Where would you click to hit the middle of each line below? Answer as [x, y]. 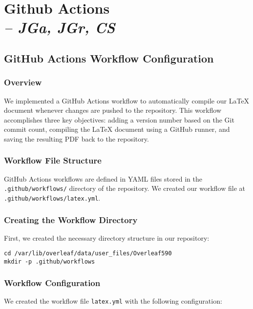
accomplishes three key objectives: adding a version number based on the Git [119, 119]
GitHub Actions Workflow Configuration [109, 58]
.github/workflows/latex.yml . [52, 198]
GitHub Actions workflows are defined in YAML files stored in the [103, 178]
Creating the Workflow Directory [71, 219]
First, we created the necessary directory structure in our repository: [107, 237]
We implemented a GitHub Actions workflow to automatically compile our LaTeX [127, 100]
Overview [23, 82]
